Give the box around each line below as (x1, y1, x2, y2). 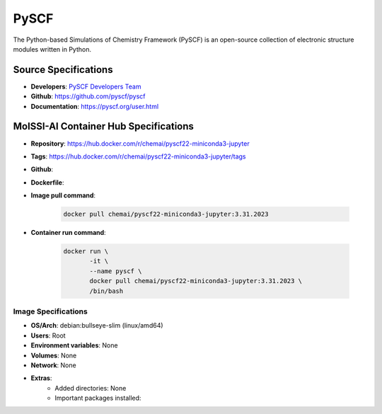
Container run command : (30, 229, 106, 237)
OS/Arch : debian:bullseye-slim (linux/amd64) (30, 321, 163, 330)
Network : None (30, 361, 77, 369)
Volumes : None (30, 351, 77, 360)
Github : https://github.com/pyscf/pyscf (30, 92, 146, 100)
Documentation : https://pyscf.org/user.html (30, 102, 159, 110)
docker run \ (63, 248, 109, 255)
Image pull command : (30, 191, 95, 200)
